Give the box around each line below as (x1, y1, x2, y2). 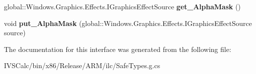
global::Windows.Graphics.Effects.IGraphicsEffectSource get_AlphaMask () (4, 1, 241, 11)
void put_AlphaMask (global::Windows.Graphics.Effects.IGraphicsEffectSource (4, 18, 252, 28)
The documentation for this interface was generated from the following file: (4, 44, 231, 54)
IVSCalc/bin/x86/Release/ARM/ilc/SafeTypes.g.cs (4, 60, 160, 71)
